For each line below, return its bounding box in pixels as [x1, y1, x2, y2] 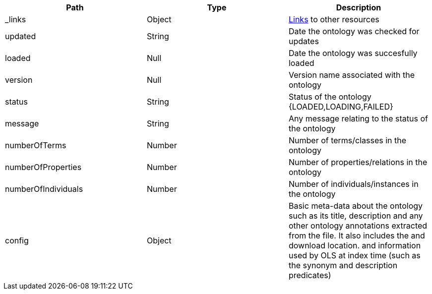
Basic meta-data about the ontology [288, 201, 423, 211]
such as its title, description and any [288, 211, 423, 221]
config [5, 235, 29, 245]
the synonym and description [288, 260, 398, 270]
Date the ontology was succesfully [288, 48, 418, 58]
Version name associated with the [288, 70, 415, 80]
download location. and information [288, 240, 421, 250]
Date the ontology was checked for [288, 26, 420, 36]
